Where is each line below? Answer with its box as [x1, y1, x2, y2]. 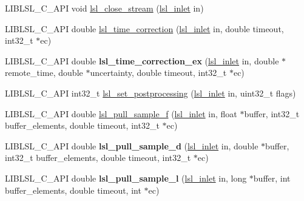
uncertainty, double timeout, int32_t [90, 66, 227, 79]
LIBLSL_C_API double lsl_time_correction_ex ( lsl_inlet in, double [5, 54, 279, 67]
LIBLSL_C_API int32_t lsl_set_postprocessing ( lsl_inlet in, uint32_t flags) [5, 86, 296, 99]
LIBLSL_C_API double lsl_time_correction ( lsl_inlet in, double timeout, [5, 22, 284, 35]
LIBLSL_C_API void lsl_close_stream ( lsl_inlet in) [5, 2, 204, 14]
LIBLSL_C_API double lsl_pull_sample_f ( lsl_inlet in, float [5, 107, 237, 120]
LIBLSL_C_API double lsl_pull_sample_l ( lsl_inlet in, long [5, 171, 247, 184]
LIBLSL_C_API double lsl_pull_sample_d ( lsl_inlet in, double [5, 139, 258, 152]
